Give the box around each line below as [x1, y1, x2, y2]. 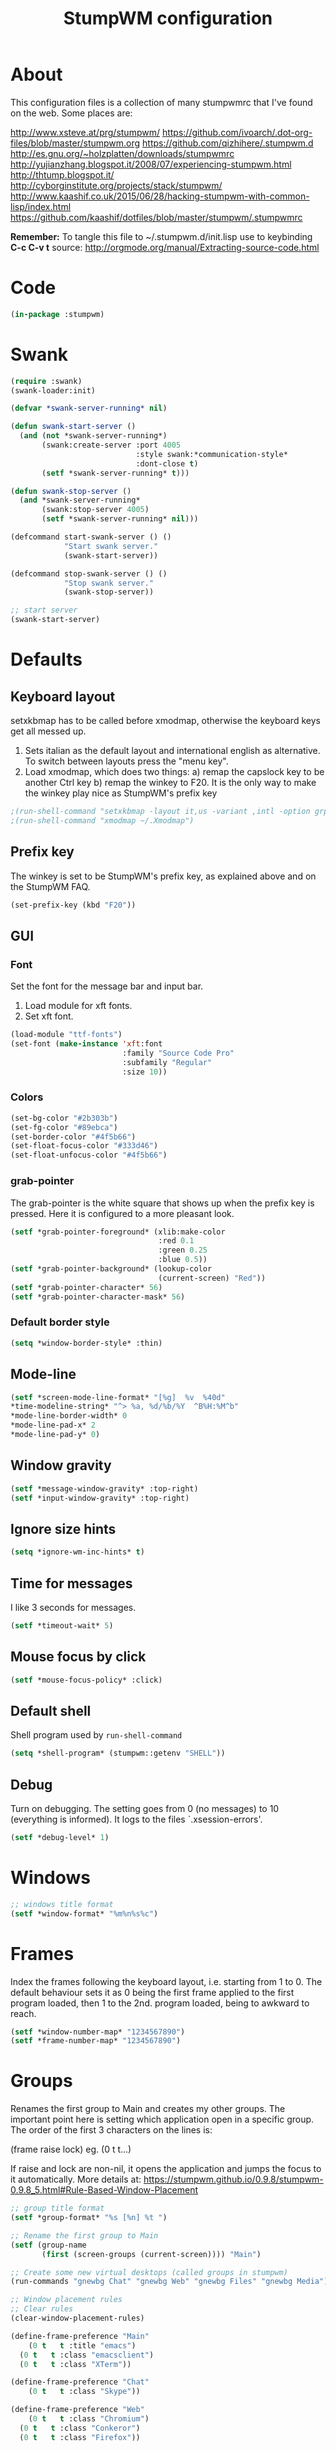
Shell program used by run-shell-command [10, 1729, 183, 1741]
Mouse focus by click [10, 1648, 147, 1666]
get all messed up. [10, 725, 87, 737]
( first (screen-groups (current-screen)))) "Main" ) [41, 2249, 262, 2259]
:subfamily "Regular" [121, 1057, 213, 1067]
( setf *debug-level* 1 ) [10, 1833, 110, 1843]
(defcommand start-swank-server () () [10, 532, 172, 542]
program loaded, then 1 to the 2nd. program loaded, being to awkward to [10, 1997, 310, 2009]
